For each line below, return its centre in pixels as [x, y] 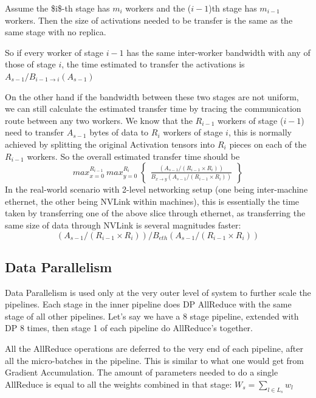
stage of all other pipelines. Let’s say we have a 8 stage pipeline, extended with [152, 316]
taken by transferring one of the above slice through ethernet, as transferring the [155, 213]
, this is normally [260, 132]
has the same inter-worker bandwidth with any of [218, 52]
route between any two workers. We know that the [99, 120]
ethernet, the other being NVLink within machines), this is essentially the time [152, 201]
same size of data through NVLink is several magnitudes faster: [123, 225]
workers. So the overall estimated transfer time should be [133, 156]
